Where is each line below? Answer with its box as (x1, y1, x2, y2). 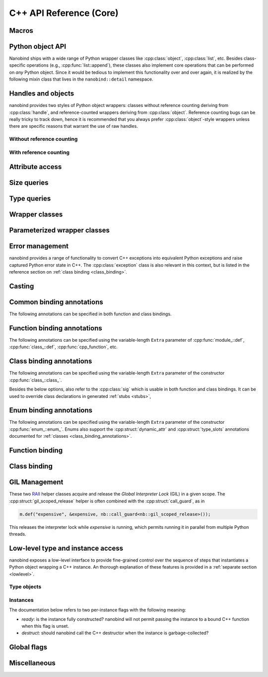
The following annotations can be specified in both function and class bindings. (9, 311, 172, 317)
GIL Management (9, 478, 64, 486)
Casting (9, 282, 34, 290)
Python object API (9, 42, 67, 51)
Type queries (9, 194, 51, 203)
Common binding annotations (9, 298, 104, 306)
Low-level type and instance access (9, 544, 124, 552)
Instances (9, 596, 34, 603)
